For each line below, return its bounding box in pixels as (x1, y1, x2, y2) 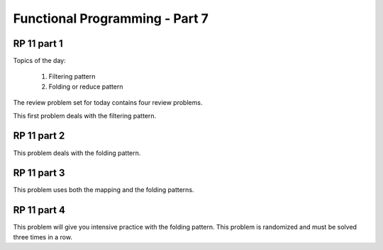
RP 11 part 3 (13, 167, 65, 179)
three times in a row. (13, 232, 72, 241)
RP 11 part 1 (13, 38, 63, 50)
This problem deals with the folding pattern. (13, 149, 141, 157)
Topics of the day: (13, 57, 67, 65)
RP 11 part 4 (13, 204, 65, 216)
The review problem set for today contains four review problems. (13, 98, 203, 107)
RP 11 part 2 (13, 130, 65, 142)
